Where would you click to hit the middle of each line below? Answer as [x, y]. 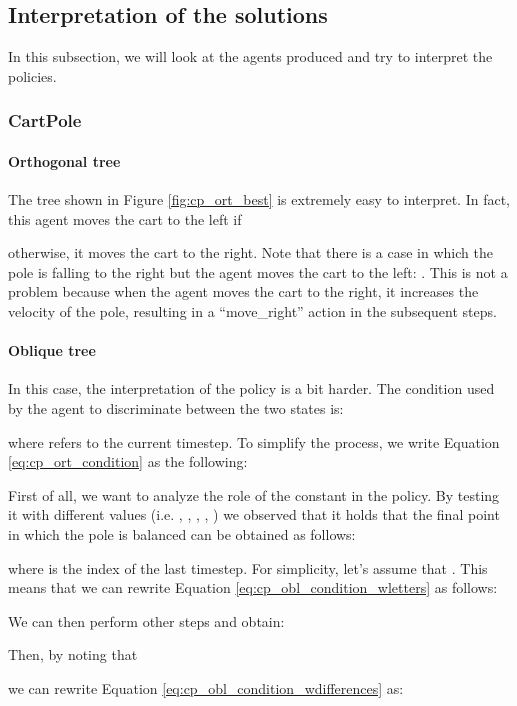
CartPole [45, 120]
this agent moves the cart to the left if [125, 218]
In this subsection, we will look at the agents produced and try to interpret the [250, 56]
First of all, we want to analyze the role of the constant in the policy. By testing [254, 494]
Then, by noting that [73, 654]
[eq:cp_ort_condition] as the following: [128, 461]
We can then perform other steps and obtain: [146, 620]
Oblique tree [52, 350]
